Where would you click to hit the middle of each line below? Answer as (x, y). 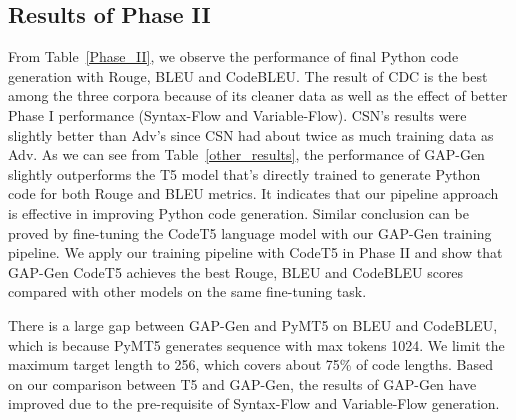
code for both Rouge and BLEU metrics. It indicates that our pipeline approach (253, 193)
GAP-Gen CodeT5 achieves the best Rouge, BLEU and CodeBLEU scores (236, 271)
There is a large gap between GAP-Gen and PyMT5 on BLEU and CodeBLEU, (253, 324)
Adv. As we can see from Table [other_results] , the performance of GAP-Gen (246, 154)
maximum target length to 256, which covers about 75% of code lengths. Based (251, 364)
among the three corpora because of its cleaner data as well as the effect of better (258, 95)
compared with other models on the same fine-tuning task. (187, 291)
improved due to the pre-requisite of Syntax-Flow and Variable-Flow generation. (254, 403)
